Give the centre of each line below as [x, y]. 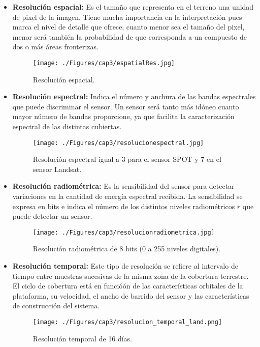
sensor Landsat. [57, 169]
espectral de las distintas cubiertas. [67, 126]
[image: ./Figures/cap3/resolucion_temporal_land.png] [127, 322]
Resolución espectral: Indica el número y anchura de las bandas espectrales [134, 96]
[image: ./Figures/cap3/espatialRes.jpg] [104, 63]
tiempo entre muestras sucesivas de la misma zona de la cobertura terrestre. [131, 276]
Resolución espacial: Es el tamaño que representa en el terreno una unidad [133, 7]
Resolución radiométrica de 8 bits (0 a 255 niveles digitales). [127, 249]
